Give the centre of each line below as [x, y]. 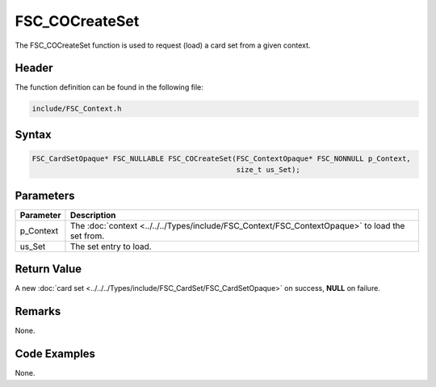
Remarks [38, 311]
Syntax [33, 135]
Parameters [45, 195]
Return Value [48, 269]
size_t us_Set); [268, 170]
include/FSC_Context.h [77, 109]
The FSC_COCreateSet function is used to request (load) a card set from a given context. [163, 45]
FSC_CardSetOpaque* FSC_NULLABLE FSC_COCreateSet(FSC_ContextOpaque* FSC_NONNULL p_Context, [221, 159]
